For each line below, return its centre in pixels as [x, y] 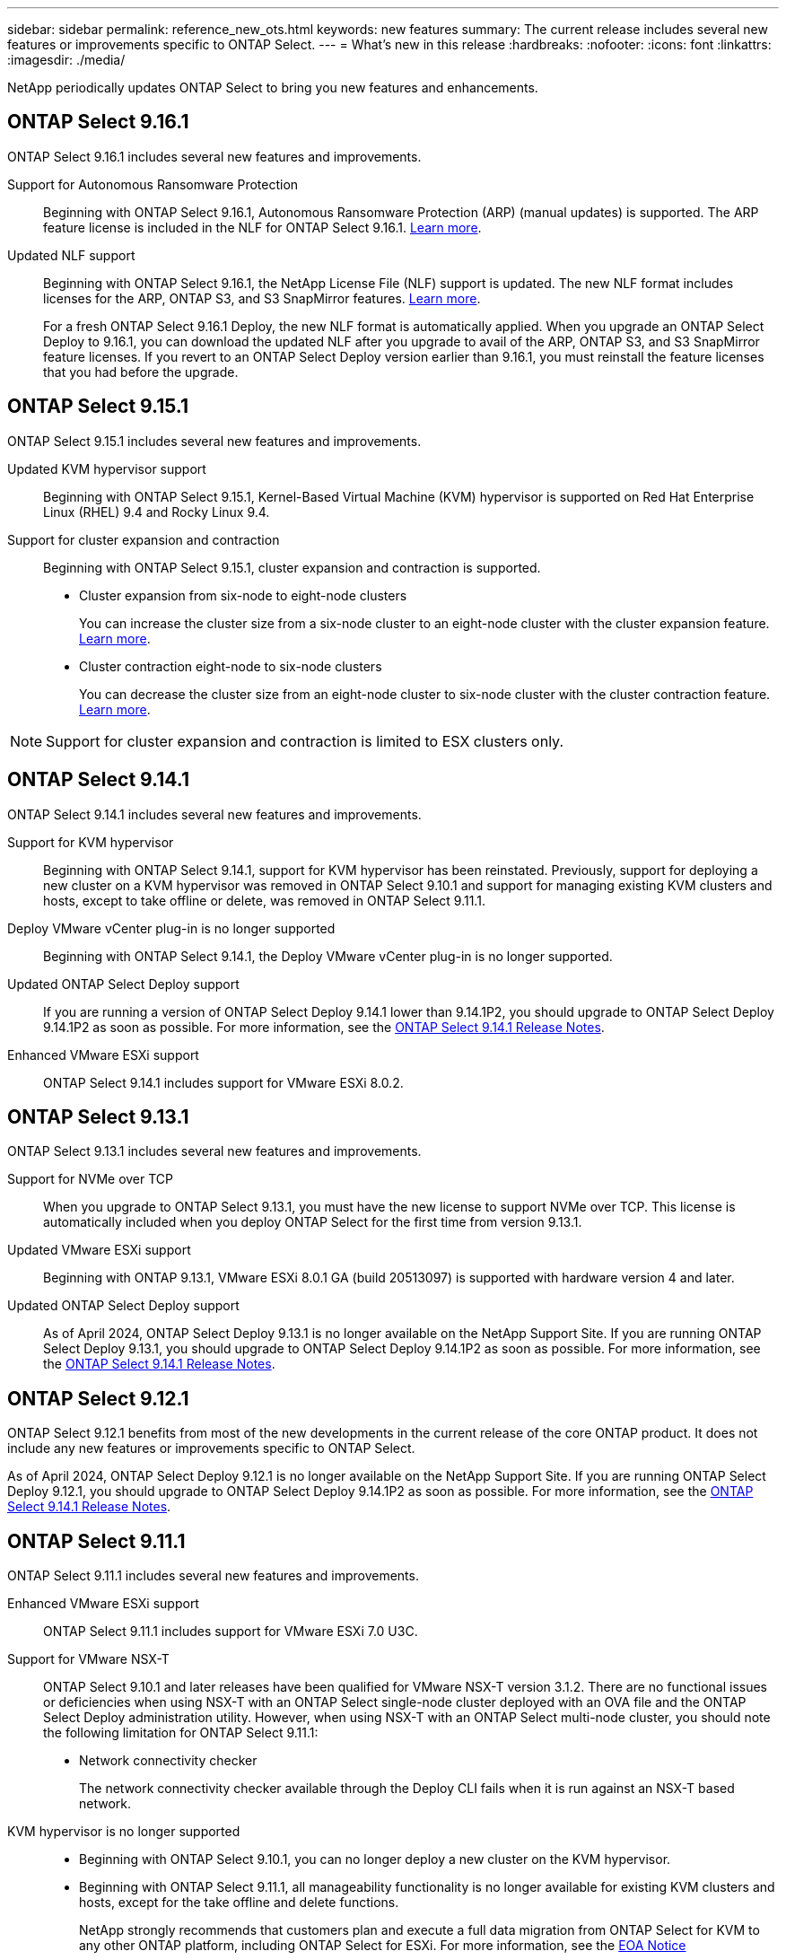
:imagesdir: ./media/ [66, 60]
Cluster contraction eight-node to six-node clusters [231, 666]
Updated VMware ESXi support [99, 1250]
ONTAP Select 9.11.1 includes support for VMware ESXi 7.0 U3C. [231, 1632]
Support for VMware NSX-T [88, 1659]
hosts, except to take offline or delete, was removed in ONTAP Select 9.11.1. [264, 900]
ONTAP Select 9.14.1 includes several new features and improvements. [214, 814]
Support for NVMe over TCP [91, 1179]
